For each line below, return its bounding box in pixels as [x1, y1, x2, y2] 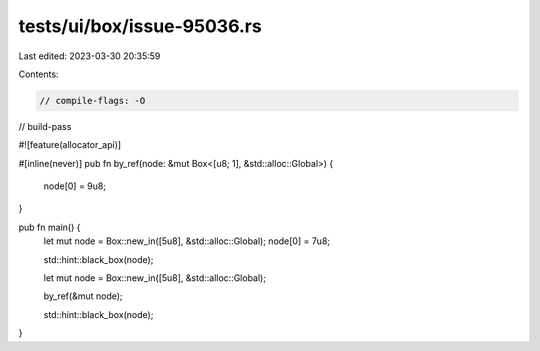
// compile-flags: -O [39, 95, 146, 106]
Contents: [18, 68, 59, 80]
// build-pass [18, 120, 72, 132]
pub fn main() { [18, 221, 81, 233]
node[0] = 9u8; [43, 180, 107, 192]
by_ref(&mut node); [43, 290, 124, 302]
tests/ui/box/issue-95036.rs [18, 15, 262, 37]
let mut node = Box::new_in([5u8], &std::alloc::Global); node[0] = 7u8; [43, 235, 331, 247]
